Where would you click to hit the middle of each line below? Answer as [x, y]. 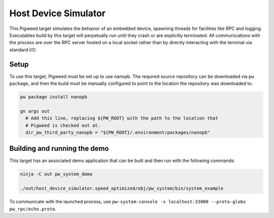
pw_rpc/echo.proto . [33, 209]
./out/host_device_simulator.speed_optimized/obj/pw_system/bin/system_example [122, 189]
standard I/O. [23, 50]
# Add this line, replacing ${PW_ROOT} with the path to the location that [122, 118]
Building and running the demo [59, 149]
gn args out [35, 111]
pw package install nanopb [54, 97]
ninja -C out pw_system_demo [56, 174]
